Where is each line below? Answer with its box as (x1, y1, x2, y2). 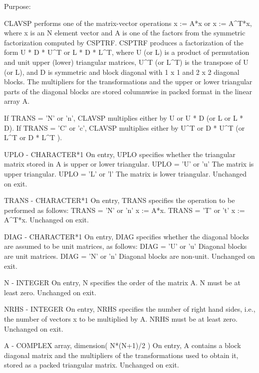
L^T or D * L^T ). (4, 132, 62, 143)
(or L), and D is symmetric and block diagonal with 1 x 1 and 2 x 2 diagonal (4, 66, 240, 77)
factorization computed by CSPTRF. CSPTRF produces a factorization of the (4, 37, 244, 47)
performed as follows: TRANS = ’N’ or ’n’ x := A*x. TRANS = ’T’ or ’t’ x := (4, 204, 245, 215)
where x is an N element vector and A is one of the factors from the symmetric (4, 27, 246, 38)
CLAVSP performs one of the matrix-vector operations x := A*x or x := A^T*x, (4, 17, 252, 28)
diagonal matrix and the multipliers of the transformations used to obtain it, (4, 350, 239, 360)
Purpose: (4, 1, 31, 11)
